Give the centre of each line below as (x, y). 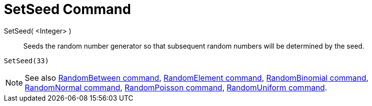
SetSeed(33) (26, 61)
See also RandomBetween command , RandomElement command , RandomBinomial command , (197, 78)
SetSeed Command (68, 9)
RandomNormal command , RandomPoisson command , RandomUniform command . (176, 87)
